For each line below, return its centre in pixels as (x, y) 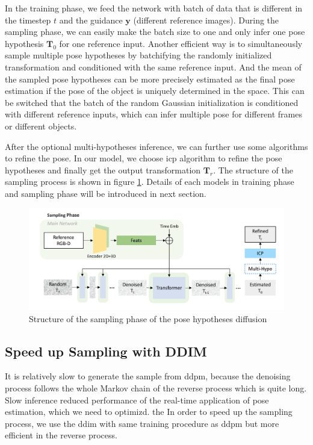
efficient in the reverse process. (61, 435)
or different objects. (41, 126)
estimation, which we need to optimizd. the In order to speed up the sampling (149, 412)
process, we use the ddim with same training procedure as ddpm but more (142, 423)
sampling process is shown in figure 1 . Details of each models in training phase (150, 182)
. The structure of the (253, 170)
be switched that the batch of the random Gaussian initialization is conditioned (152, 102)
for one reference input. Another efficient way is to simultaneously (181, 43)
